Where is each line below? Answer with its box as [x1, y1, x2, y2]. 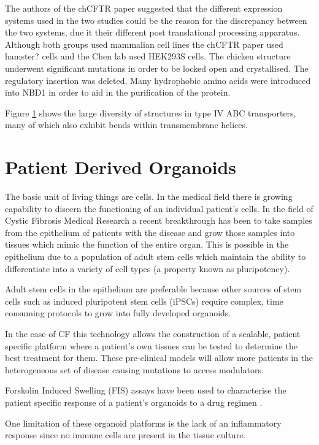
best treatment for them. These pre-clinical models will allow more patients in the [5, 351, 313, 364]
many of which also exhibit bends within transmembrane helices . [5, 118, 248, 131]
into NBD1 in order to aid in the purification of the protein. [5, 86, 231, 99]
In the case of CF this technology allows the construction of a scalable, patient [5, 327, 301, 340]
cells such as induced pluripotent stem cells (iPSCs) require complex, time [5, 294, 283, 307]
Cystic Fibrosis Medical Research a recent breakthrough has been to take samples [5, 214, 312, 227]
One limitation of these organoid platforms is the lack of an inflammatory [5, 416, 282, 429]
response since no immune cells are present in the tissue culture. [5, 428, 246, 441]
